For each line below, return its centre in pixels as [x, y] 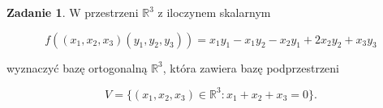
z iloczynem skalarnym [214, 12]
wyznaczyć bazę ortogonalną [77, 67]
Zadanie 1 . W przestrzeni [73, 12]
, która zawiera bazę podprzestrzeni [251, 67]
